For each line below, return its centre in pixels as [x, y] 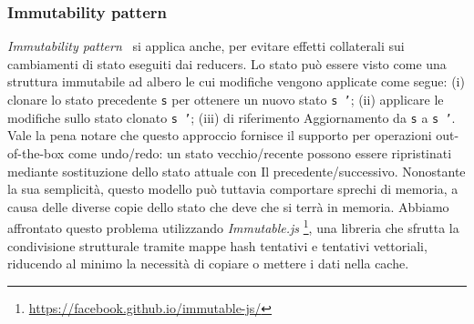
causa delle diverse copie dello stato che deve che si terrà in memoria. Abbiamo [228, 206]
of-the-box [36, 152]
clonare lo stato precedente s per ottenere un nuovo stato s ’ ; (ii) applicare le [226, 99]
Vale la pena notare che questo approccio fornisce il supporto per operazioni [220, 135]
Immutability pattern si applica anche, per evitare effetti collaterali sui [206, 46]
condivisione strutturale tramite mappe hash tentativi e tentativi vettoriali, [217, 245]
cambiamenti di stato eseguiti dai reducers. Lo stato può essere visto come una [227, 63]
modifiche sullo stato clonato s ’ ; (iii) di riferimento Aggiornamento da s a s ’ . [232, 117]
